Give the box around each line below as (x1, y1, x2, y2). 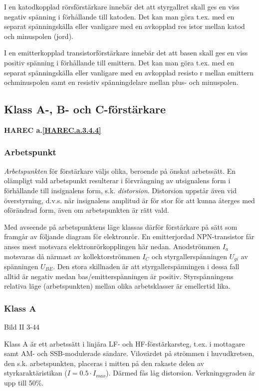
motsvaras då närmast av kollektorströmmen (4, 251, 140, 261)
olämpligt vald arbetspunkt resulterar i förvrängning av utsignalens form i (4, 175, 231, 186)
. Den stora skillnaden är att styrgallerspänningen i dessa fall (53, 261, 240, 271)
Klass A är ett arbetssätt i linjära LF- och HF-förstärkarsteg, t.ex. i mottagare (4, 338, 245, 349)
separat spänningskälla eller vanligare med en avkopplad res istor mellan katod (4, 21, 245, 31)
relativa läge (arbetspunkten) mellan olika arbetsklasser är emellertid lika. (4, 281, 231, 291)
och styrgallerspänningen (151, 251, 228, 261)
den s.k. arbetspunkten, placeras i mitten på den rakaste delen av (4, 358, 204, 368)
